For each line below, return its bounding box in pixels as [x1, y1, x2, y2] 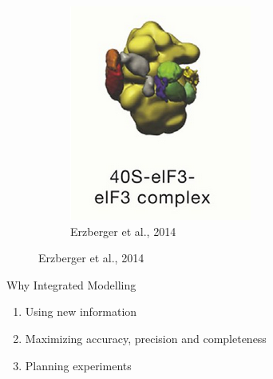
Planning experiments [25, 357, 132, 373]
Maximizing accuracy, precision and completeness [25, 329, 267, 346]
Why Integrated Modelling [6, 276, 136, 293]
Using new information [25, 303, 137, 320]
